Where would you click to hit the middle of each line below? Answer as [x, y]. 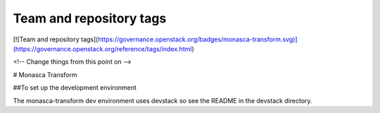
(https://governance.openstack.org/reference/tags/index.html [102, 48]
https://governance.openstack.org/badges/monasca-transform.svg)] [198, 39]
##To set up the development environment [75, 88]
